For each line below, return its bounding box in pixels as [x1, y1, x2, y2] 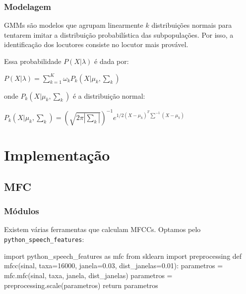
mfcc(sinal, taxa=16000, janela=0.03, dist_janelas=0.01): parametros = [4, 260, 223, 271]
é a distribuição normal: [72, 90, 145, 101]
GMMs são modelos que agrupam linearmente [4, 20, 143, 30]
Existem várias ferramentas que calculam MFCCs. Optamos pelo [4, 224, 201, 235]
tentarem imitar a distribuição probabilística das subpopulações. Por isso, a [4, 29, 234, 40]
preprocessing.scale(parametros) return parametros [4, 280, 158, 290]
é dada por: [94, 56, 129, 66]
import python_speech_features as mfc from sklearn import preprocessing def [4, 250, 242, 261]
